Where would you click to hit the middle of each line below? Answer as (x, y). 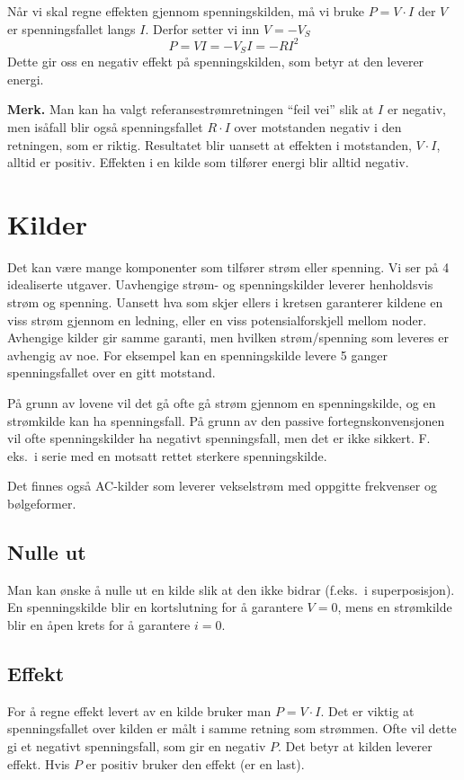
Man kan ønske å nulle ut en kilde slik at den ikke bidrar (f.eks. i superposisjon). (231, 589)
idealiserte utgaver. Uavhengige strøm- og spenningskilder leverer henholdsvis (220, 284)
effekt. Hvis (39, 763)
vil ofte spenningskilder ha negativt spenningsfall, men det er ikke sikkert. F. (219, 438)
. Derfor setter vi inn (202, 28)
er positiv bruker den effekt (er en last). (195, 763)
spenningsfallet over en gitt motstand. (112, 372)
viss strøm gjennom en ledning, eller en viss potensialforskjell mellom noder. (217, 319)
